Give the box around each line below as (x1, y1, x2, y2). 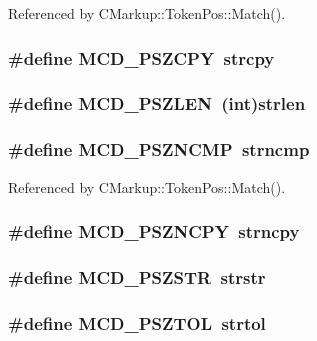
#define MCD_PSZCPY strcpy (8, 45, 275, 70)
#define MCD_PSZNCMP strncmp (8, 137, 310, 162)
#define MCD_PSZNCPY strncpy (8, 219, 300, 244)
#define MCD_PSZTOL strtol (8, 310, 266, 335)
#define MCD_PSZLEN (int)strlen (8, 91, 306, 116)
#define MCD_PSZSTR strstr (8, 264, 266, 289)
